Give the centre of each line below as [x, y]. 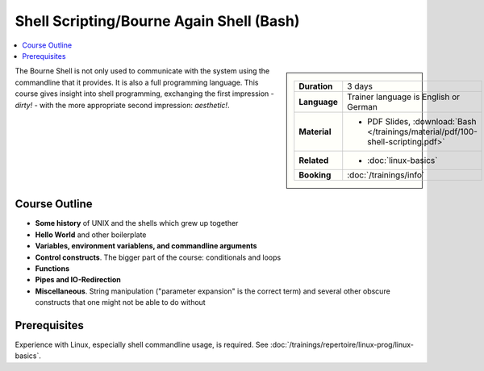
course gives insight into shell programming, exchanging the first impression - [144, 94]
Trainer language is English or [403, 97]
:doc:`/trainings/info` [386, 175]
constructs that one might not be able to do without [120, 302]
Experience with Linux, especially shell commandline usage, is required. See [142, 345]
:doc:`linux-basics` [403, 160]
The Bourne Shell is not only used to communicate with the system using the [142, 71]
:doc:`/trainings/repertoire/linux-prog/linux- [342, 345]
